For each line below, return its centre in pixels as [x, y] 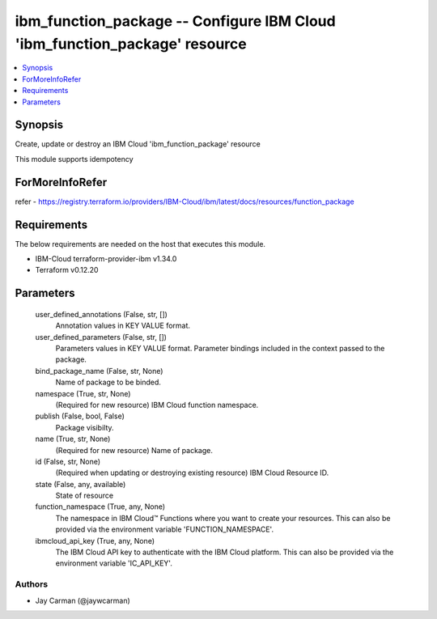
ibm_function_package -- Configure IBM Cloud [175, 21]
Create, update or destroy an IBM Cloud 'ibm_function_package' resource [138, 144]
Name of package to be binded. [108, 382]
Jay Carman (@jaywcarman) [83, 600]
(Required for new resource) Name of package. [134, 450]
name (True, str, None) [73, 439]
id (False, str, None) [68, 461]
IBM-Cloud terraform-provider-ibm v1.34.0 [106, 259]
